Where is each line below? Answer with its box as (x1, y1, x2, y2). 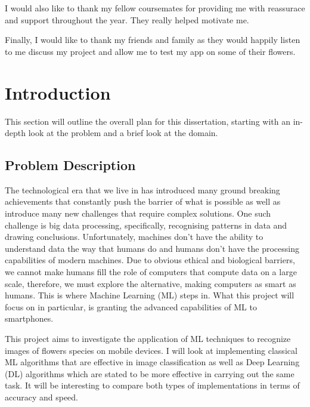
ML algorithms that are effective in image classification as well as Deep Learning (5, 356, 300, 368)
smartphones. (5, 312, 54, 325)
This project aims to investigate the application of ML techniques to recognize (5, 332, 291, 345)
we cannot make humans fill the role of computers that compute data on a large (5, 266, 297, 278)
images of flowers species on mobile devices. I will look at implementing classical (5, 344, 297, 356)
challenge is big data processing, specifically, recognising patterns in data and (5, 218, 287, 231)
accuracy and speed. (5, 390, 79, 403)
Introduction (5, 80, 111, 104)
